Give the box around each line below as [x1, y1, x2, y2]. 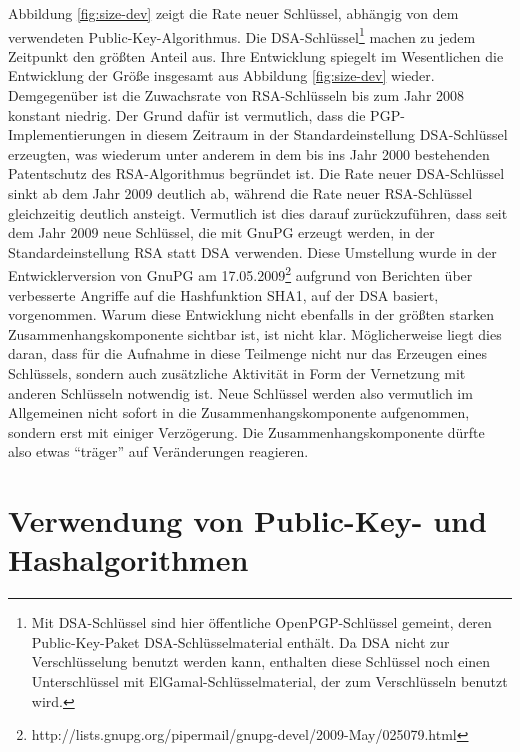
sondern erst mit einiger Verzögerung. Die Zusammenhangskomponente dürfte [8, 421, 485, 442]
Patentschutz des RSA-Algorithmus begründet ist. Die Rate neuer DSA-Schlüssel [8, 163, 505, 184]
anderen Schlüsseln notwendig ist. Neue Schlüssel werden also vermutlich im [8, 382, 473, 403]
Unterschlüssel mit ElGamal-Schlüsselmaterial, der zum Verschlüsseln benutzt [31, 671, 508, 692]
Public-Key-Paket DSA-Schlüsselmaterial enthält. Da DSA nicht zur [31, 631, 450, 652]
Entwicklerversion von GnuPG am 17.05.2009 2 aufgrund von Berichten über [8, 262, 473, 286]
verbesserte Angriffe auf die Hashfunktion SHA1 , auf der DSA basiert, [8, 284, 439, 305]
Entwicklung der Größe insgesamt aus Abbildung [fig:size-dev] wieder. [8, 65, 435, 86]
